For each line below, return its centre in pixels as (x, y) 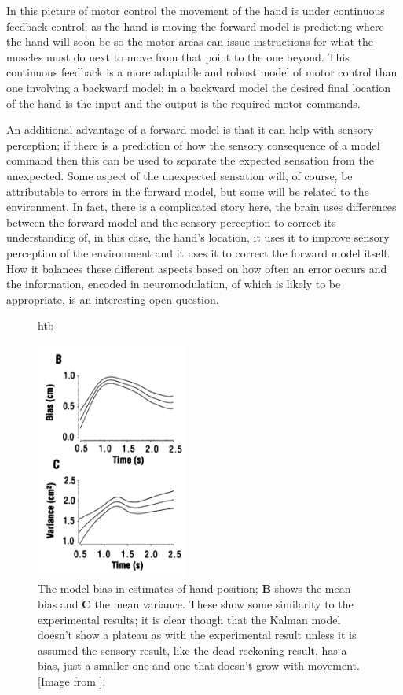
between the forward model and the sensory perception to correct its (171, 222)
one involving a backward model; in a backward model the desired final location (199, 87)
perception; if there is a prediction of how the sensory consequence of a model (193, 144)
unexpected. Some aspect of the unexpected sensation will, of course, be (180, 175)
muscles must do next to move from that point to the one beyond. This (178, 56)
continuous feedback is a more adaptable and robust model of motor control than (202, 72)
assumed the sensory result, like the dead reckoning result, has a (192, 650)
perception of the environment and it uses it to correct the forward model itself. (198, 252)
